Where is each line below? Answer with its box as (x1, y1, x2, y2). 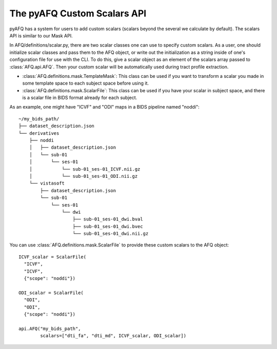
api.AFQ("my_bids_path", (18, 325, 81, 332)
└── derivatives (18, 130, 60, 136)
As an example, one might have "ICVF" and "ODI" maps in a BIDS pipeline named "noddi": (9, 104, 200, 110)
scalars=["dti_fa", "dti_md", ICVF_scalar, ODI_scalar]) (40, 333, 187, 339)
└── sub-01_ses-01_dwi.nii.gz (72, 231, 149, 237)
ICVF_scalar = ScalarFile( (18, 254, 87, 260)
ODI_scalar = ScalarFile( (18, 290, 84, 296)
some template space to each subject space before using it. (22, 80, 149, 87)
